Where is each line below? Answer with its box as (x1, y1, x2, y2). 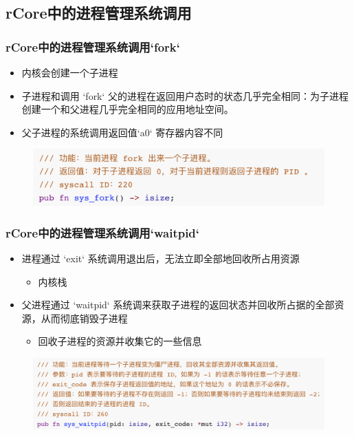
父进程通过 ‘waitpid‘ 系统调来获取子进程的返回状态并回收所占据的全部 (21, 297, 335, 312)
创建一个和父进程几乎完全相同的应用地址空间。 (21, 102, 234, 116)
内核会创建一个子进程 (21, 65, 118, 79)
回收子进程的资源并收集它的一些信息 (38, 334, 202, 348)
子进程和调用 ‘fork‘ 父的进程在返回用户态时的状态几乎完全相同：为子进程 (21, 88, 349, 103)
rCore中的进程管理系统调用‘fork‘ (5, 38, 180, 55)
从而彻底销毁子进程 (41, 310, 128, 325)
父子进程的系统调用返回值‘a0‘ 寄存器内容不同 (21, 125, 223, 139)
